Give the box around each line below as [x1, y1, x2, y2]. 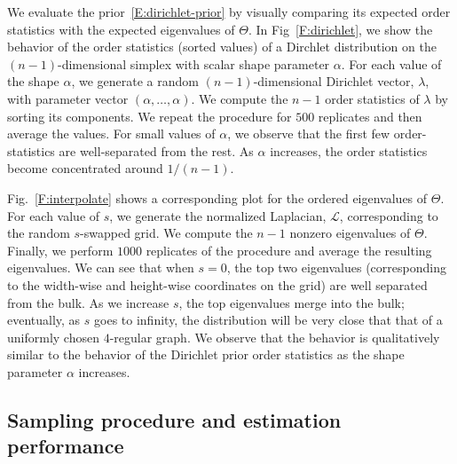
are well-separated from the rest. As [59, 141, 254, 160]
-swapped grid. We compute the [80, 224, 253, 242]
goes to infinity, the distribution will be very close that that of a [94, 311, 443, 329]
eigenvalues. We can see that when [7, 258, 194, 277]
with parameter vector [7, 89, 129, 107]
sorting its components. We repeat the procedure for [7, 106, 292, 125]
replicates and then [318, 106, 422, 125]
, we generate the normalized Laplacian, [109, 206, 327, 224]
